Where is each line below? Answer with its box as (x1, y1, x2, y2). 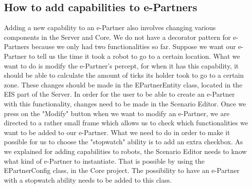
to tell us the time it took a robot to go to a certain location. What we (29, 51, 240, 61)
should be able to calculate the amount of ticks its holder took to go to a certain (4, 70, 244, 80)
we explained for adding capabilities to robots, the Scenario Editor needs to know (4, 146, 247, 156)
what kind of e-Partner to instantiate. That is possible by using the (4, 155, 205, 166)
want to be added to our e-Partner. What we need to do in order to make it (4, 127, 230, 137)
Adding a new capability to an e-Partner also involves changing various (4, 22, 216, 33)
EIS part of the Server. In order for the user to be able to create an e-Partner (4, 89, 235, 99)
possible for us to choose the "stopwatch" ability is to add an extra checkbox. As (4, 137, 243, 147)
